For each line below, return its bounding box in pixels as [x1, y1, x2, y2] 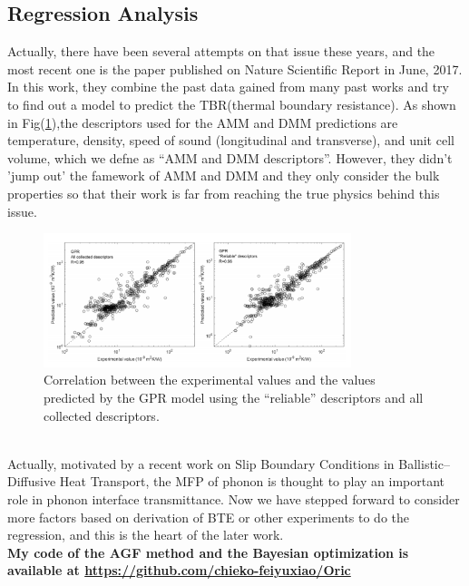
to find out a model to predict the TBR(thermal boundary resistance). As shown [7, 94, 456, 113]
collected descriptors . [44, 405, 160, 425]
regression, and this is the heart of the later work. [7, 525, 284, 544]
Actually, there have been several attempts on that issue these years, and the [7, 42, 435, 61]
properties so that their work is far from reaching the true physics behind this [7, 183, 440, 202]
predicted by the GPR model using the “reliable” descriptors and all [44, 388, 424, 407]
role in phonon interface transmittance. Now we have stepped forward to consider [7, 490, 460, 509]
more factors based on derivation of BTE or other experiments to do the [7, 507, 410, 526]
